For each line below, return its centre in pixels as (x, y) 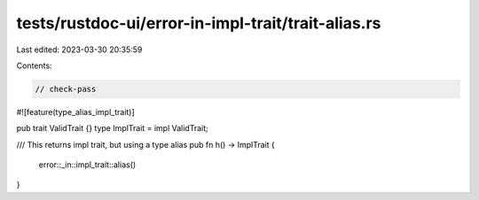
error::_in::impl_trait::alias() (87, 165)
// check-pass (66, 89)
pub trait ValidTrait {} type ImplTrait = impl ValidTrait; (112, 128)
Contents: (34, 65)
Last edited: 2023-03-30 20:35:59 (79, 50)
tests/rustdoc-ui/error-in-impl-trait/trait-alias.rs (199, 23)
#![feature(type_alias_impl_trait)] (75, 112)
